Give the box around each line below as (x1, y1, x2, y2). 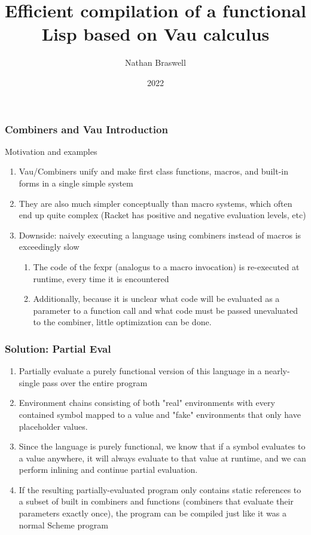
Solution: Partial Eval (5, 341, 111, 356)
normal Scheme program (19, 518, 108, 531)
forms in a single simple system (19, 176, 133, 189)
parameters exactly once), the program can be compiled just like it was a (19, 507, 286, 519)
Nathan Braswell (125, 56, 186, 69)
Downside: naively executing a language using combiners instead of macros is (19, 228, 301, 241)
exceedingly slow (19, 240, 80, 253)
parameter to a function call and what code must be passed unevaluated (33, 304, 298, 316)
